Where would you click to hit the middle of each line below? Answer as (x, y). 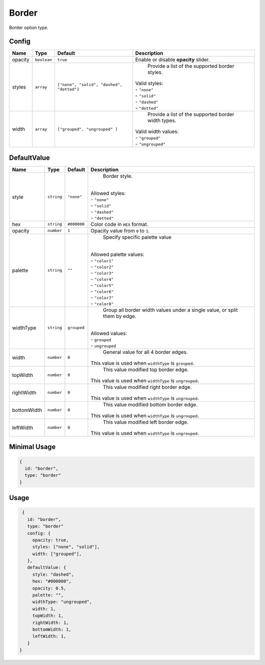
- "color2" (102, 266)
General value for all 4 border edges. (146, 352)
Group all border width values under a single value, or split (170, 310)
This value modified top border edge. (146, 370)
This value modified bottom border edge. (150, 405)
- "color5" (102, 285)
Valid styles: (149, 84)
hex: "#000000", (52, 581)
